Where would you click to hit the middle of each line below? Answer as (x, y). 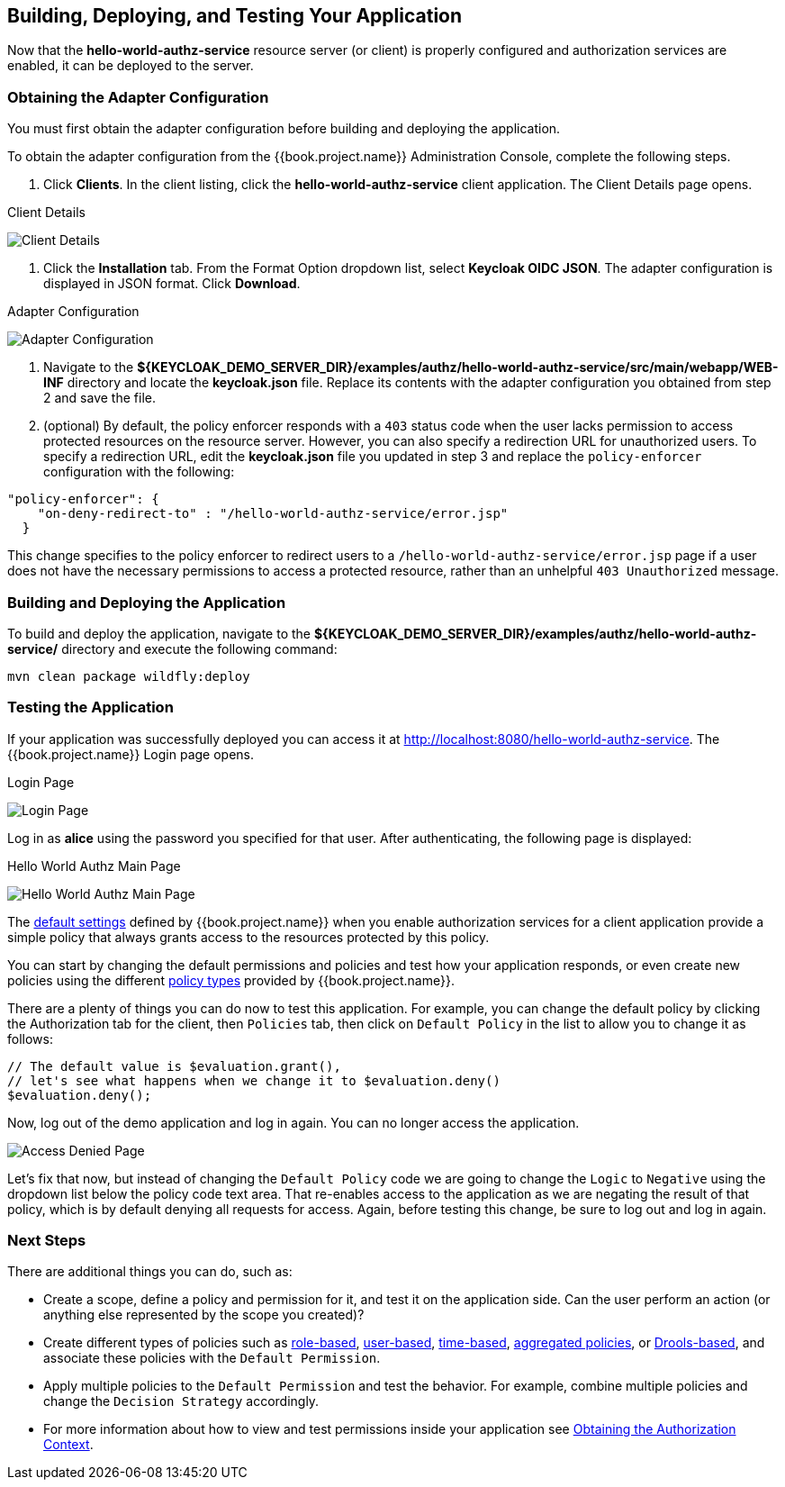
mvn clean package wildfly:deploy (129, 676)
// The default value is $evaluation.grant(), (174, 1066)
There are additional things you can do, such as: (150, 1272)
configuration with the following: (139, 472)
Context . (68, 1445)
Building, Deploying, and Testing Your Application (235, 16)
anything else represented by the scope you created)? (204, 1315)
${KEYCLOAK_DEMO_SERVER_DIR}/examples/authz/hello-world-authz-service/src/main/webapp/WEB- (458, 367)
